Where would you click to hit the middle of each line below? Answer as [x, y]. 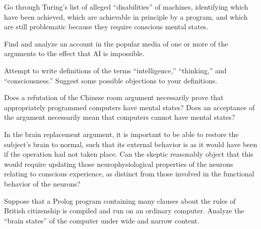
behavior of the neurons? [42, 183]
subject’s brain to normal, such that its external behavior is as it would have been [131, 144]
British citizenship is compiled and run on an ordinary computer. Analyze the [124, 211]
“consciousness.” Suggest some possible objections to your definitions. [111, 80]
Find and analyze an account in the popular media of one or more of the [116, 43]
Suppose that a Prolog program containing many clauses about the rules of [120, 200]
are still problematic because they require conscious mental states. [106, 27]
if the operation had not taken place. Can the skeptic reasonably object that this [129, 154]
